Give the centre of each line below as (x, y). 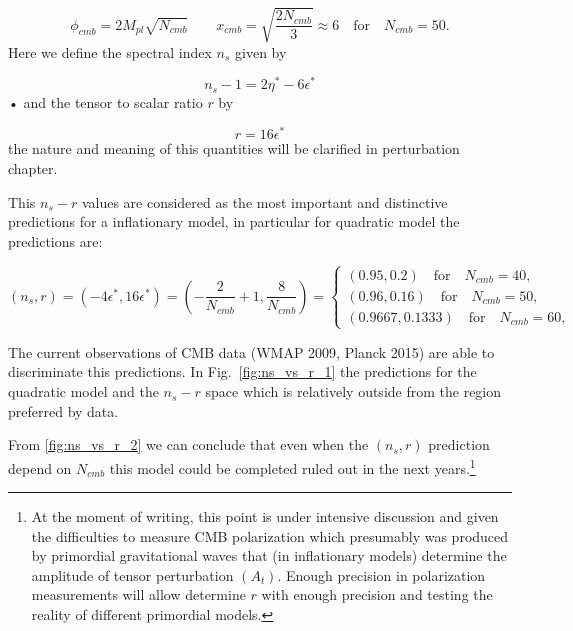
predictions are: (55, 240)
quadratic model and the (83, 391)
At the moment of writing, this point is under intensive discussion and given (265, 516)
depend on (40, 467)
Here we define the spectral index (110, 51)
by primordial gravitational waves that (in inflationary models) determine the (269, 555)
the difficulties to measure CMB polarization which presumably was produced (270, 535)
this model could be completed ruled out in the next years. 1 (292, 466)
